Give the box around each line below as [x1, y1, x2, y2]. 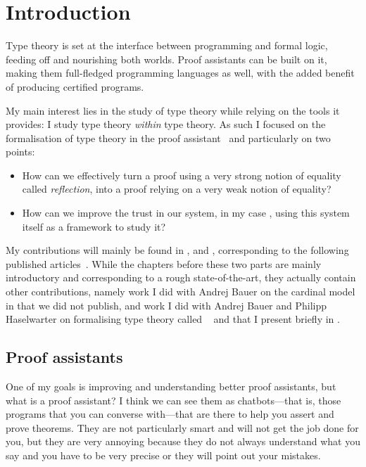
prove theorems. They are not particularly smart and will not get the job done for [6, 420, 359, 435]
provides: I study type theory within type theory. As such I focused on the [6, 117, 326, 132]
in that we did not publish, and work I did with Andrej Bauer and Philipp [6, 298, 327, 312]
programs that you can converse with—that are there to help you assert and [6, 407, 334, 421]
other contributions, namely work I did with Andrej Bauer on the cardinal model [6, 284, 355, 299]
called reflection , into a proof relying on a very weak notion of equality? [22, 181, 332, 196]
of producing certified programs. [6, 79, 144, 94]
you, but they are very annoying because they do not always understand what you [6, 434, 360, 449]
